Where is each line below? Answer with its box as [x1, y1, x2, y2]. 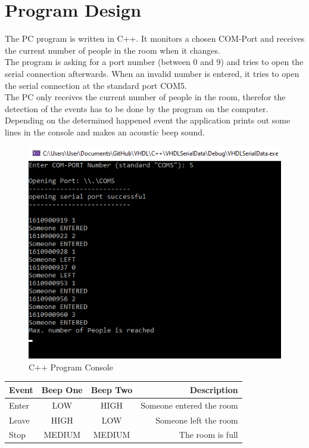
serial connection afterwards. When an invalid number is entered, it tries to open [5, 67, 299, 79]
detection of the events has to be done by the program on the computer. [5, 102, 269, 115]
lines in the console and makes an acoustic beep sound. [5, 125, 205, 138]
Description [189, 383, 238, 396]
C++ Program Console [29, 360, 113, 373]
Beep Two [90, 383, 133, 396]
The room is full [179, 428, 238, 441]
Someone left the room [155, 413, 238, 426]
